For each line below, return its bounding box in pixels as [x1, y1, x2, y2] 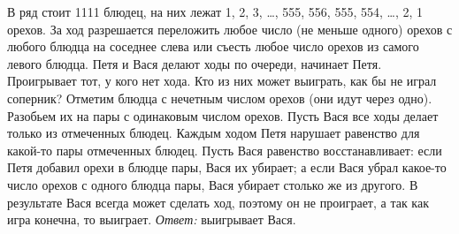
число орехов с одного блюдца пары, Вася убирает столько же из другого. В [7, 175, 418, 193]
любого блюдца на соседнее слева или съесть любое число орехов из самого [7, 37, 419, 56]
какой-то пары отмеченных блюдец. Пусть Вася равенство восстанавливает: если [7, 140, 442, 159]
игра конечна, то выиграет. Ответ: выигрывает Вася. [7, 210, 296, 229]
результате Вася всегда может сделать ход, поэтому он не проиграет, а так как [7, 192, 429, 211]
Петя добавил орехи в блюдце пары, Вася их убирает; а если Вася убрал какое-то [7, 158, 447, 177]
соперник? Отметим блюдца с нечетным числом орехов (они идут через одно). [7, 88, 432, 107]
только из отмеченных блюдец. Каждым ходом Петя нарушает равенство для [7, 124, 420, 142]
